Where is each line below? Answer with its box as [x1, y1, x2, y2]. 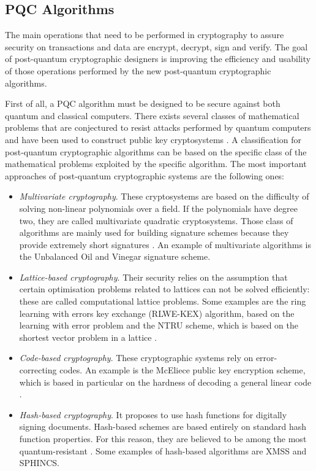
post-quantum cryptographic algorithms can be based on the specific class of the [5, 145, 307, 158]
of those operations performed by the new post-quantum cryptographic [5, 64, 271, 77]
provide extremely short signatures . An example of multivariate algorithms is [19, 238, 312, 251]
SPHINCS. [19, 456, 59, 469]
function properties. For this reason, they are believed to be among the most [19, 432, 307, 445]
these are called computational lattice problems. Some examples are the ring [19, 295, 306, 308]
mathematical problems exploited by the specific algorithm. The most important [5, 157, 307, 170]
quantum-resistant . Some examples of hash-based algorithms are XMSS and [19, 444, 307, 457]
